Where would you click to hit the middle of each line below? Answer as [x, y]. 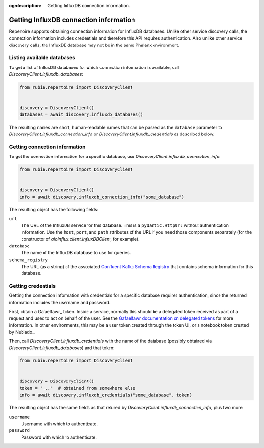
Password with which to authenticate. [59, 437]
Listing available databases [42, 58]
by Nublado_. [22, 332]
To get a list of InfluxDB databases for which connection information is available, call [94, 67]
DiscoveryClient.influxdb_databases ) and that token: [62, 348]
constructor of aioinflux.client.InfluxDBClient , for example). [80, 239]
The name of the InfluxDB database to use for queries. [76, 253]
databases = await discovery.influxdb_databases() [81, 114]
